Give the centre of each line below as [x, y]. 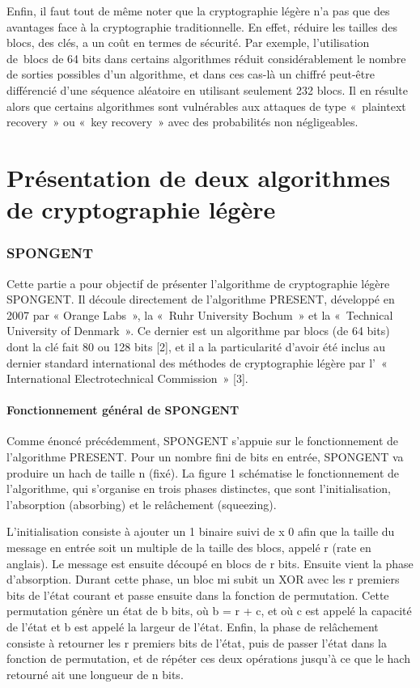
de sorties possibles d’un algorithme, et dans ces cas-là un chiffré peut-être [191, 74]
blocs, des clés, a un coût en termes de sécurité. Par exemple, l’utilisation [188, 42]
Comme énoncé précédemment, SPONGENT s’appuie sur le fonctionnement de [203, 441]
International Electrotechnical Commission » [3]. [127, 378]
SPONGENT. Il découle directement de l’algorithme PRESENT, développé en [201, 299]
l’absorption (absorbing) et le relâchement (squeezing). [142, 504]
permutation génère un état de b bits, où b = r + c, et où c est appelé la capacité [209, 611]
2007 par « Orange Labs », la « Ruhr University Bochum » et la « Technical [200, 314]
